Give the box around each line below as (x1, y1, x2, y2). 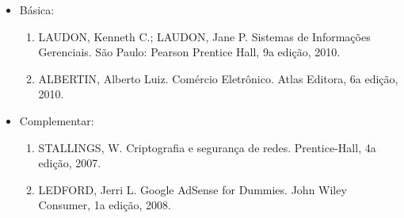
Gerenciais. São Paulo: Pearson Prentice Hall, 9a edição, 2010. (38, 44, 341, 60)
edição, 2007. (38, 155, 101, 171)
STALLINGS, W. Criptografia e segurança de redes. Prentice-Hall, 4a (38, 139, 376, 155)
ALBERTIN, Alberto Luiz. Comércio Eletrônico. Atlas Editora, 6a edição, (38, 70, 398, 86)
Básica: (19, 2, 55, 17)
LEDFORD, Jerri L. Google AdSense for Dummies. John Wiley (38, 181, 347, 197)
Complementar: (19, 112, 94, 128)
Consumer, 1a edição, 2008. (38, 197, 171, 213)
